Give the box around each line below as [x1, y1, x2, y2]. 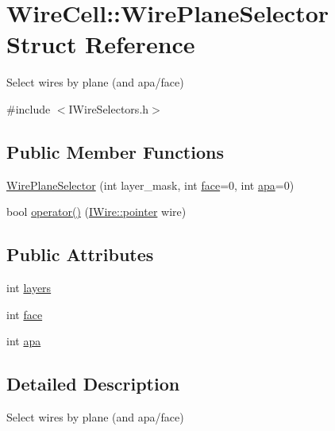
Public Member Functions [6, 139, 224, 164]
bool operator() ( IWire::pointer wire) [6, 203, 187, 220]
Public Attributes [6, 242, 154, 267]
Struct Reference [6, 28, 195, 60]
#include [6, 100, 51, 117]
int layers [6, 279, 52, 296]
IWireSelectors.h [68, 100, 149, 117]
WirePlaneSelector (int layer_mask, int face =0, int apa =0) [6, 176, 295, 193]
